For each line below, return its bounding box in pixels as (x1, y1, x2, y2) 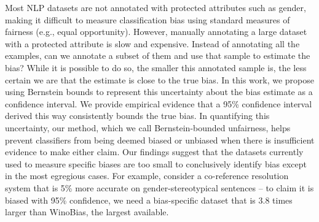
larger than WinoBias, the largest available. (5, 205, 169, 218)
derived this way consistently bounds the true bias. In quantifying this (5, 109, 270, 122)
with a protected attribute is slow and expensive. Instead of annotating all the (5, 37, 300, 50)
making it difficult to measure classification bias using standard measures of (5, 13, 290, 26)
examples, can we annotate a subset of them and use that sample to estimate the (5, 49, 310, 62)
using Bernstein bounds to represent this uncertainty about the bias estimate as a (5, 85, 313, 98)
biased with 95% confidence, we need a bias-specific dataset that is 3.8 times (5, 193, 293, 206)
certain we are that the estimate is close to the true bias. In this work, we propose (5, 73, 315, 86)
